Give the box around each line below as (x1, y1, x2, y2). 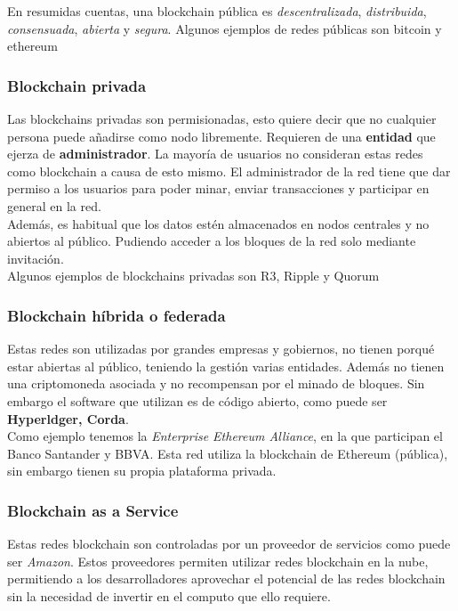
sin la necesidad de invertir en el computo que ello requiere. (7, 586, 331, 605)
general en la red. (7, 196, 101, 215)
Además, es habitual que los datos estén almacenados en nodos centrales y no (7, 214, 430, 232)
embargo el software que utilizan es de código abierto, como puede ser (7, 391, 388, 410)
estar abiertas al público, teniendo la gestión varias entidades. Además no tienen (7, 356, 445, 375)
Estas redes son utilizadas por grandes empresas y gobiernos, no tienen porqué (7, 339, 435, 358)
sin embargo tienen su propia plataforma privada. (7, 461, 277, 480)
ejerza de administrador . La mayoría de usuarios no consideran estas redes (7, 144, 423, 163)
